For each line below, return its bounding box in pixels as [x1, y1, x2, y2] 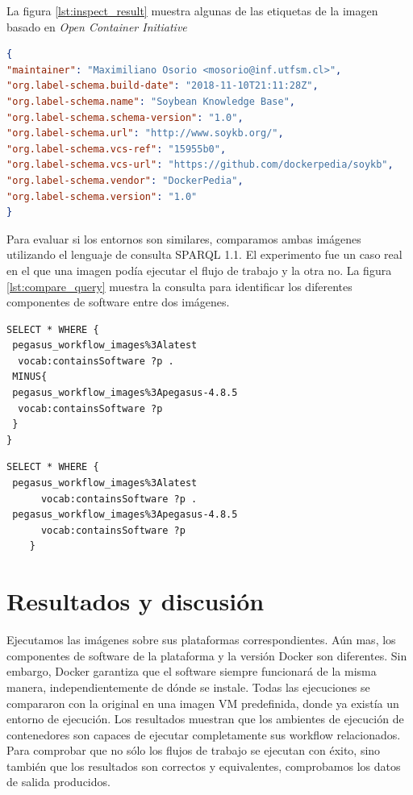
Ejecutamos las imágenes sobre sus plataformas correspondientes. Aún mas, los [6, 631, 396, 648]
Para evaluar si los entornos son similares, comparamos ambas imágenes [6, 230, 361, 247]
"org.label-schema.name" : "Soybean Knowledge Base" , [6, 95, 295, 107]
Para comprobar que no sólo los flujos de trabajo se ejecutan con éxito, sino [6, 742, 381, 759]
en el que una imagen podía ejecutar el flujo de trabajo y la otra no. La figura [6, 261, 392, 278]
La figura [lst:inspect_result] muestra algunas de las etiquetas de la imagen [6, 2, 378, 19]
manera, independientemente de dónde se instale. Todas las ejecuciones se [6, 678, 370, 695]
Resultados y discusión [6, 585, 265, 618]
